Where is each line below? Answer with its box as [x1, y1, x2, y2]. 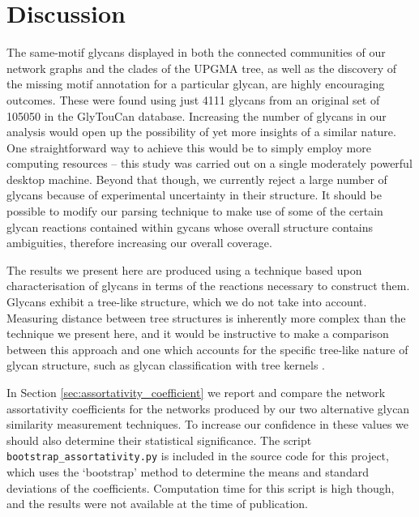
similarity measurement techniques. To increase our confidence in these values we [6, 416, 408, 433]
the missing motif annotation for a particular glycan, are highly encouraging [6, 75, 385, 92]
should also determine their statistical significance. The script [6, 431, 312, 448]
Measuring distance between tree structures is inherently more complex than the [6, 309, 406, 326]
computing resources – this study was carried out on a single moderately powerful [6, 155, 413, 172]
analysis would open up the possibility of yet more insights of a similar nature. [6, 123, 396, 140]
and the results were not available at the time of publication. [6, 495, 309, 512]
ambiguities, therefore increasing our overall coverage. [6, 234, 272, 251]
